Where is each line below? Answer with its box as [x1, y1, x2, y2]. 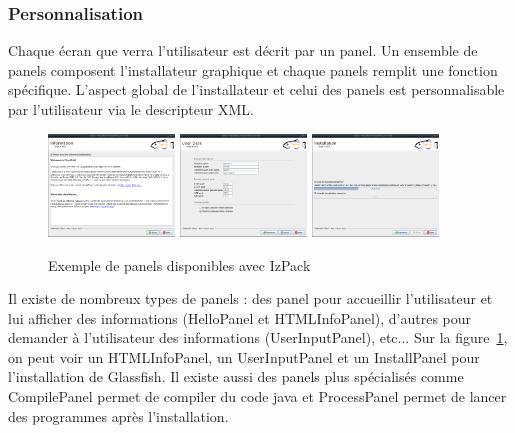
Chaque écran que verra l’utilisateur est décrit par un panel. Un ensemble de [8, 40, 478, 61]
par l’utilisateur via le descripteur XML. [8, 99, 254, 119]
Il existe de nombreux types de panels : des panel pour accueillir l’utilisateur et [8, 288, 493, 309]
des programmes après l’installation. [8, 405, 229, 426]
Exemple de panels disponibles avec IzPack [48, 254, 311, 275]
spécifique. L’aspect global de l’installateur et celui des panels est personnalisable [8, 79, 505, 100]
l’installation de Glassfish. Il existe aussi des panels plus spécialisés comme [8, 366, 464, 387]
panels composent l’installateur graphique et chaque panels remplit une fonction [8, 59, 498, 80]
